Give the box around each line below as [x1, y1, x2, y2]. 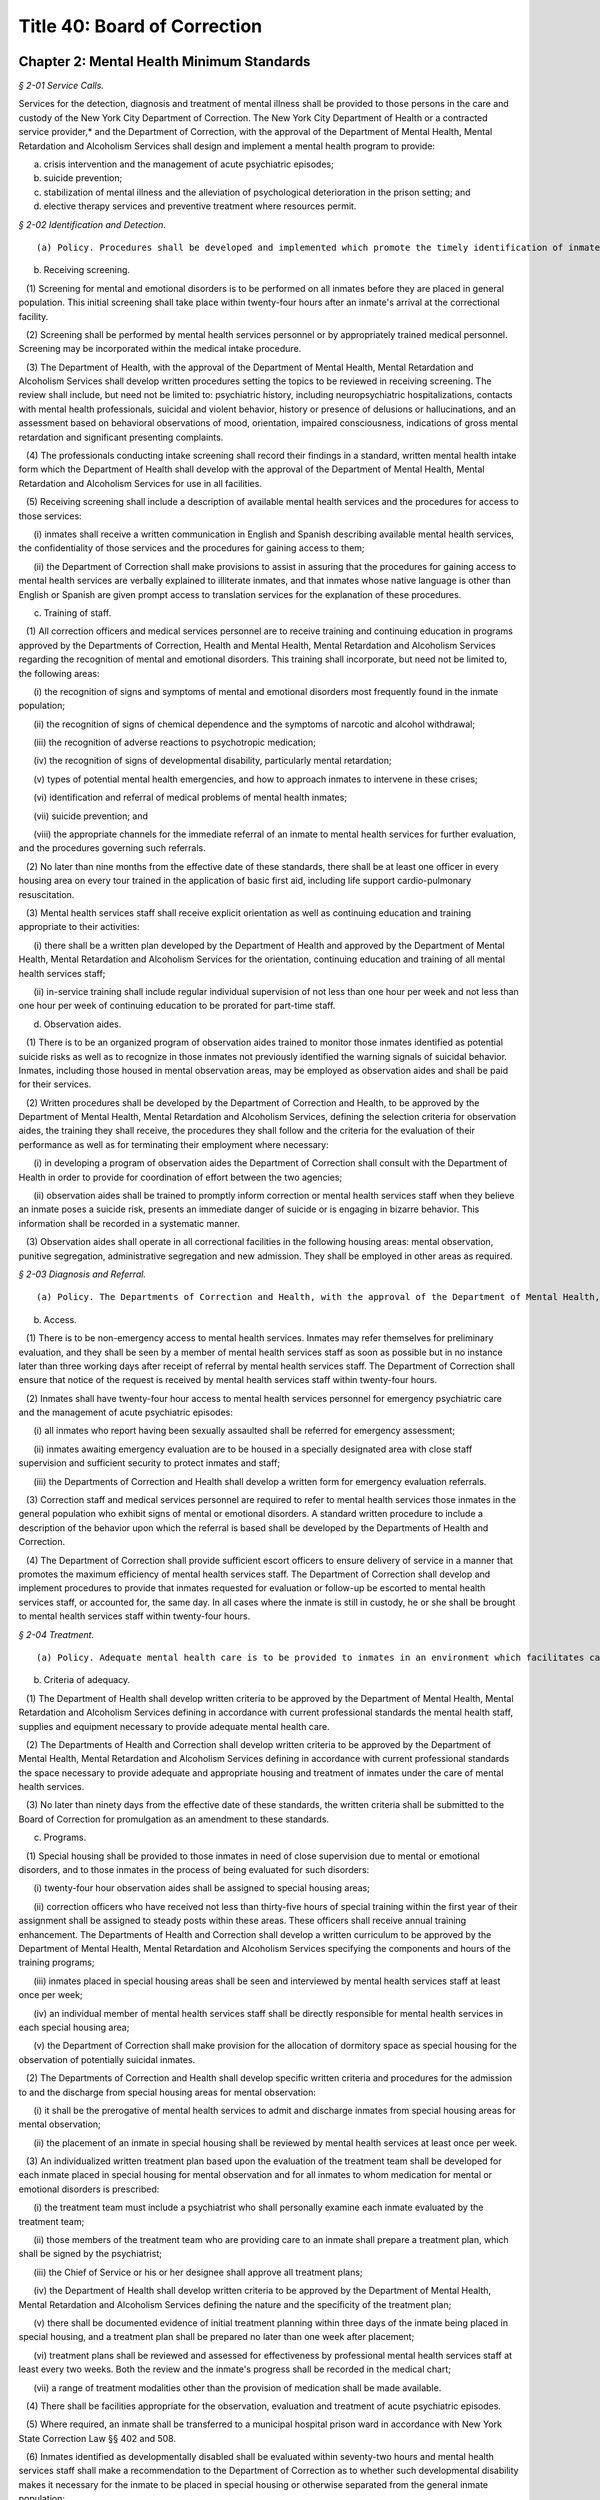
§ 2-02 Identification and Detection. [18, 218, 167, 230]
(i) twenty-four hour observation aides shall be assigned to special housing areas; [33, 1882, 370, 1894]
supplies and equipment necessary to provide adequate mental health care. [18, 1720, 330, 1732]
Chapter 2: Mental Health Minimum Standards [18, 53, 311, 70]
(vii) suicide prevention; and [33, 810, 149, 822]
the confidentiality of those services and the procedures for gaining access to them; [18, 542, 365, 554]
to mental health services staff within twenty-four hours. [18, 1610, 251, 1622]
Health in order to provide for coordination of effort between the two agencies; [18, 1171, 343, 1183]
